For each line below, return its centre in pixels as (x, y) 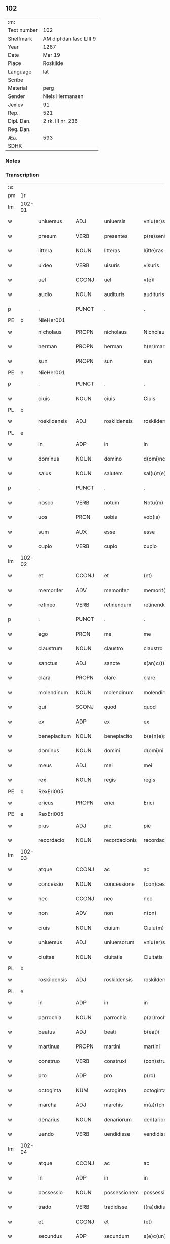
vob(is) (152, 517)
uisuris (112, 265)
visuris (151, 265)
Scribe (16, 80)
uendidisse (117, 1134)
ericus (46, 803)
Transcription (22, 175)
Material (17, 88)
